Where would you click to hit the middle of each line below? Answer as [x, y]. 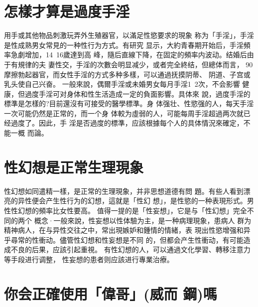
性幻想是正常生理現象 [74, 167]
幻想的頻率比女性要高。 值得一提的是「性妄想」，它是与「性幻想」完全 [132, 210]
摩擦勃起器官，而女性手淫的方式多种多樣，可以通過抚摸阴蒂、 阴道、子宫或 [127, 74]
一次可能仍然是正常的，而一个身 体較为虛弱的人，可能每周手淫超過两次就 [124, 113]
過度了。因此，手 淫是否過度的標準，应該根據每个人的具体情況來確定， [127, 123]
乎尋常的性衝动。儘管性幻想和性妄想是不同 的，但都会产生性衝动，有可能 [124, 239]
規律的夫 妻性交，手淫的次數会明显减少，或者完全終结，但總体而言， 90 [135, 64]
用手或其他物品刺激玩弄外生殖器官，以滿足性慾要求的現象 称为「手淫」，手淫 [129, 35]
